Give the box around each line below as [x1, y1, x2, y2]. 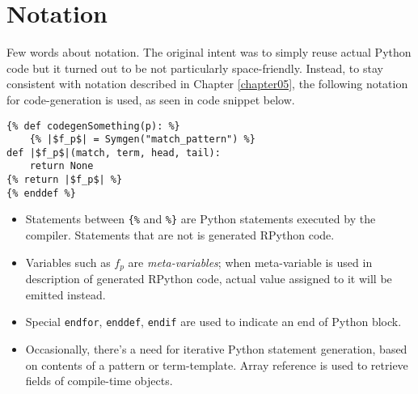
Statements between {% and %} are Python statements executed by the [25, 210, 376, 227]
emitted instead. [25, 286, 106, 303]
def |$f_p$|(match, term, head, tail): [6, 146, 221, 159]
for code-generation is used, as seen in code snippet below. [6, 91, 295, 108]
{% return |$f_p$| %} [6, 174, 123, 186]
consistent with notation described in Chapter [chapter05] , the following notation [6, 75, 408, 92]
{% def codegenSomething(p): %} [6, 120, 180, 132]
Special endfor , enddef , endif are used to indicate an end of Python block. [25, 313, 402, 330]
